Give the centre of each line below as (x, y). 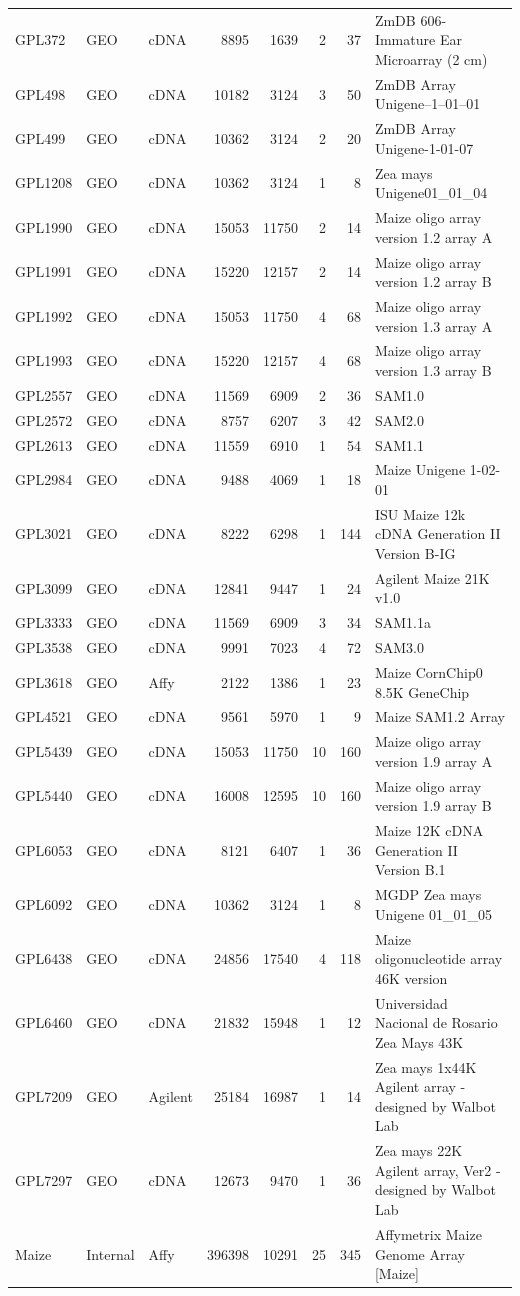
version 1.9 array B (433, 805)
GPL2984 (44, 479)
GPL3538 (44, 647)
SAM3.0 (399, 647)
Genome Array (419, 1253)
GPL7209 (44, 1096)
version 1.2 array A (433, 236)
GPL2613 (44, 444)
